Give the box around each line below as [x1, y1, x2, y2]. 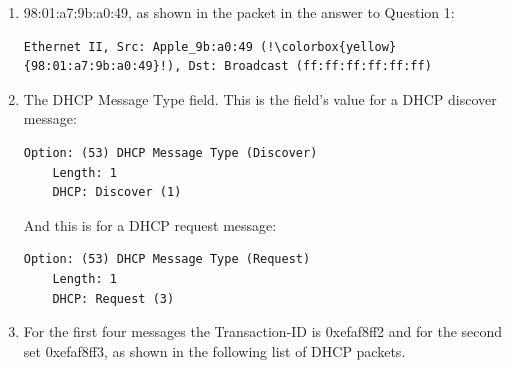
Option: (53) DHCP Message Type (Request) [23, 252, 311, 267]
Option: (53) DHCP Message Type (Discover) [23, 145, 318, 160]
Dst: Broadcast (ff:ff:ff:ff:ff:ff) [188, 59, 432, 74]
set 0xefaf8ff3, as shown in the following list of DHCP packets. [23, 340, 406, 361]
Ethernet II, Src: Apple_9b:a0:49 [23, 39, 253, 54]
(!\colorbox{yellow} [260, 39, 397, 54]
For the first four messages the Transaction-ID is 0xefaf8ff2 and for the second [23, 321, 503, 342]
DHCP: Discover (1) [52, 185, 182, 200]
